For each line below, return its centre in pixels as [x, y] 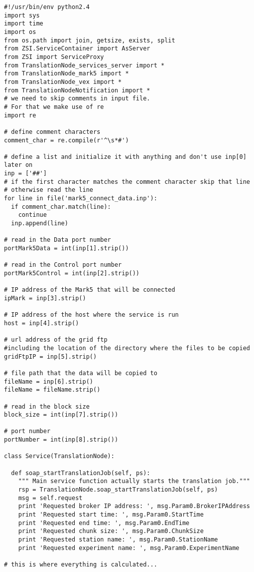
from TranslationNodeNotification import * [77, 90]
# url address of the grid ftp [56, 340]
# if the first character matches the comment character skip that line [127, 182]
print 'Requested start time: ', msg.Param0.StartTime [111, 515]
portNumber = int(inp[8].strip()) [61, 440]
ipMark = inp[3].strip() [45, 298]
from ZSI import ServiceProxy [54, 57]
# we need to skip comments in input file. [77, 99]
